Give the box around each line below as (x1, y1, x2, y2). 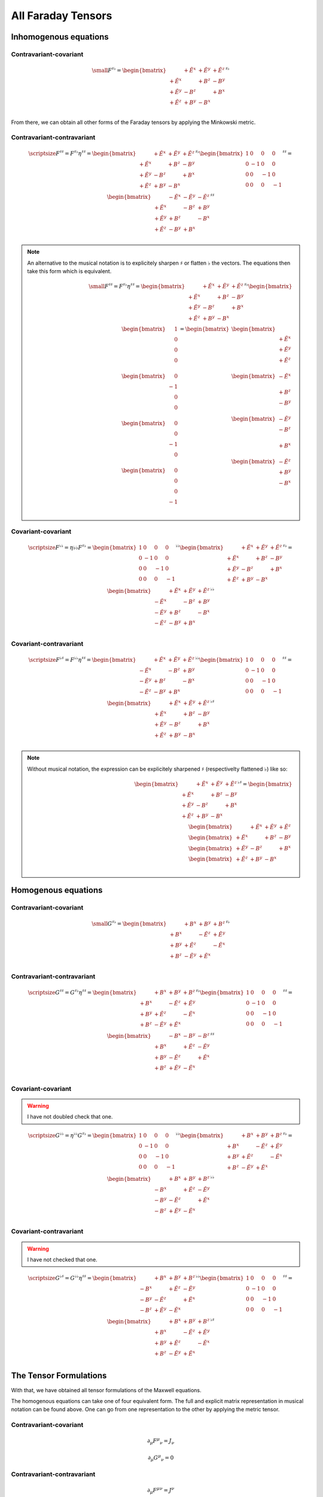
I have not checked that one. (27, 1256, 98, 1263)
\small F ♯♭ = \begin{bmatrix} (92, 66, 167, 74)
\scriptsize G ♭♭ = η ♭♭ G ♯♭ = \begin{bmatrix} (28, 1131, 137, 1139)
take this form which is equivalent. (27, 267, 112, 275)
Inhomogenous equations (11, 32, 109, 42)
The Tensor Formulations (11, 1371, 107, 1381)
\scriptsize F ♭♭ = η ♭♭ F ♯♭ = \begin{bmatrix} (28, 543, 137, 551)
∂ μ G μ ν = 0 (147, 1453, 174, 1462)
